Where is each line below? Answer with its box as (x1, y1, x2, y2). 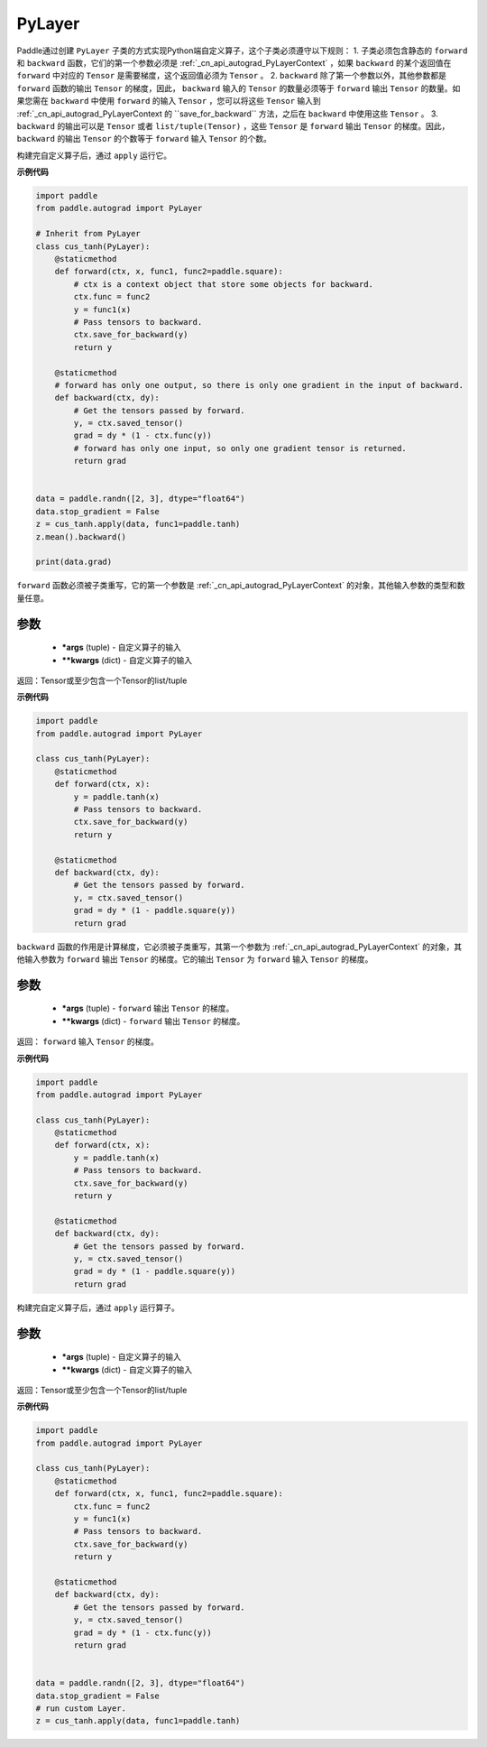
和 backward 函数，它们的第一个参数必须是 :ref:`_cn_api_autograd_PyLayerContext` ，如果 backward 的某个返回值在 (16, 57, 452, 68)
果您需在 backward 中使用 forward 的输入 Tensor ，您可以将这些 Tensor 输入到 (16, 96, 322, 106)
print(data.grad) (35, 557, 113, 568)
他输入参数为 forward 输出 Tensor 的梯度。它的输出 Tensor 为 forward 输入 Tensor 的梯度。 (16, 953, 373, 965)
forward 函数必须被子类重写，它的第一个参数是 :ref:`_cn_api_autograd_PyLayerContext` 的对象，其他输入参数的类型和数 (16, 580, 465, 591)
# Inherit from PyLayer (35, 228, 142, 239)
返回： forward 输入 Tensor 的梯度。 (16, 1036, 160, 1047)
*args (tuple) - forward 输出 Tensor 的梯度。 (61, 1003, 234, 1014)
